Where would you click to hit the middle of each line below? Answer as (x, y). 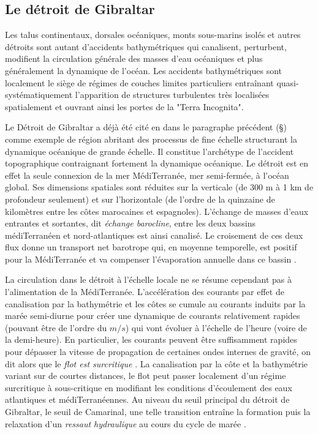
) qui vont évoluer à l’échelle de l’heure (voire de (216, 327)
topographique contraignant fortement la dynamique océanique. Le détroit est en (157, 163)
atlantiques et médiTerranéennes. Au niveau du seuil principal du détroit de (147, 399)
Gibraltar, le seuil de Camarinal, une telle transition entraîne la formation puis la (158, 412)
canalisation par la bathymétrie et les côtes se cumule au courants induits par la (155, 303)
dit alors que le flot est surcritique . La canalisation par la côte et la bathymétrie (157, 363)
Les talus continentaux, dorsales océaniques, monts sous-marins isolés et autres (153, 35)
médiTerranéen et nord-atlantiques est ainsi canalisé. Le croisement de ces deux (154, 235)
